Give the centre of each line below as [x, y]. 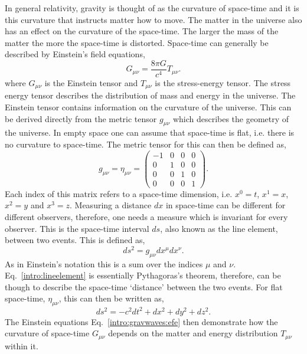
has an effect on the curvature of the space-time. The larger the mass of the [142, 31]
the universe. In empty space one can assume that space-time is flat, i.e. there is [150, 132]
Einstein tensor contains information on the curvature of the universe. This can [148, 107]
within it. [22, 345]
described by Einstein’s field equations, [75, 54]
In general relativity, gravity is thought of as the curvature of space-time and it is [152, 8]
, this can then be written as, [111, 298]
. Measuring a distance [111, 205]
